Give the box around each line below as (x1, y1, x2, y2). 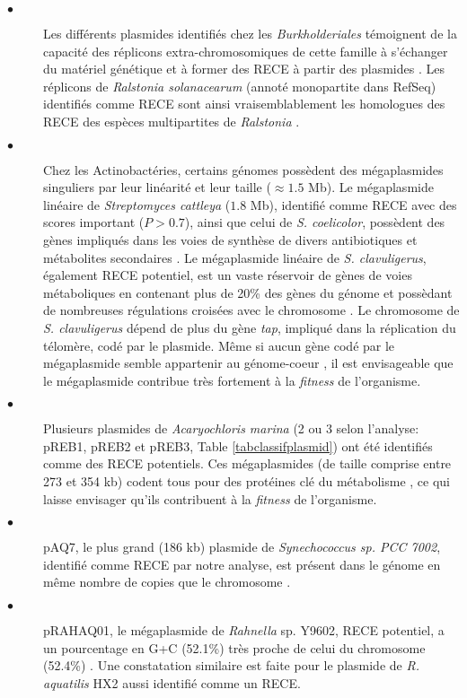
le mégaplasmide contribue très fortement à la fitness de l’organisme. (43, 371, 421, 389)
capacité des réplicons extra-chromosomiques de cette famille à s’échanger (43, 41, 448, 60)
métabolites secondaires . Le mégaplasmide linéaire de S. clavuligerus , (43, 248, 427, 266)
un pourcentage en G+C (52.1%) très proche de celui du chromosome (43, 638, 426, 657)
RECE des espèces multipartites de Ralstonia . (43, 111, 300, 130)
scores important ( (43, 213, 145, 231)
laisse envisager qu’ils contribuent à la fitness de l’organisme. (43, 489, 377, 508)
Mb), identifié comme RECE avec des (250, 195, 457, 214)
